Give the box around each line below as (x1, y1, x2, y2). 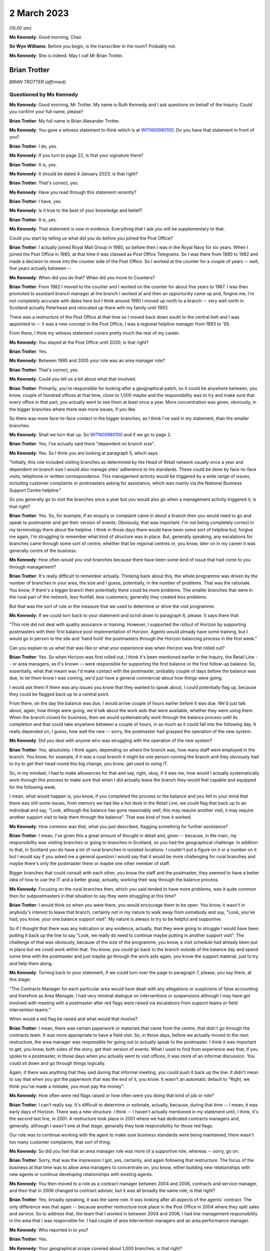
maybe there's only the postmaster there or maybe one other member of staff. (9, 861, 170, 867)
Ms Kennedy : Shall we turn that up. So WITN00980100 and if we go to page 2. (9, 432, 172, 437)
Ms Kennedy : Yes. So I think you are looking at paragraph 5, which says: (9, 450, 159, 456)
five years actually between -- (9, 265, 71, 271)
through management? (9, 563, 56, 570)
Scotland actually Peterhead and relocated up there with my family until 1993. (9, 305, 169, 311)
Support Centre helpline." (9, 487, 62, 493)
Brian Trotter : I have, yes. (9, 198, 62, 205)
